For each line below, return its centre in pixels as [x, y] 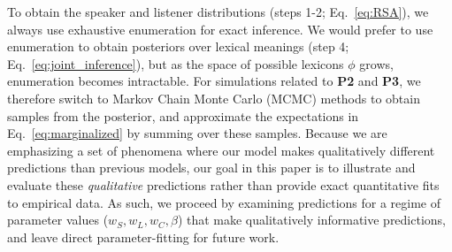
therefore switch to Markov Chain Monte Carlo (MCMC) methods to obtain [214, 98]
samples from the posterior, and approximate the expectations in [183, 115]
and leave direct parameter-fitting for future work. [143, 237]
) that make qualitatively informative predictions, [312, 220]
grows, [376, 63]
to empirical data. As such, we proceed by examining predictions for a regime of [224, 202]
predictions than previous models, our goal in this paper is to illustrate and [211, 168]
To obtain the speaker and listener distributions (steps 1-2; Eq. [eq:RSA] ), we [218, 11]
